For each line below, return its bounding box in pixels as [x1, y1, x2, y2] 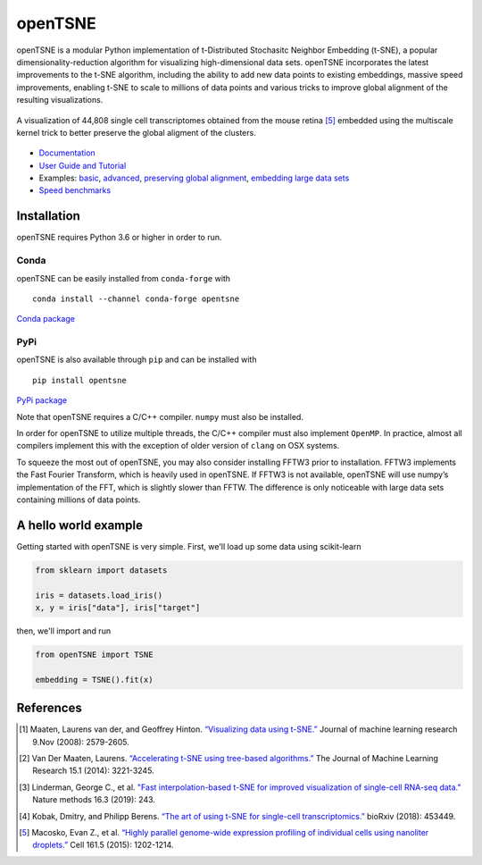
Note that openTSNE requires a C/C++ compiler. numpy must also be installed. [16, 411, 303, 422]
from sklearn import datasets [35, 565, 168, 575]
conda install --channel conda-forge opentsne [32, 293, 240, 304]
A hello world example [16, 517, 143, 533]
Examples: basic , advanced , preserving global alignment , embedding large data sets [38, 172, 350, 183]
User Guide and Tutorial [38, 160, 127, 171]
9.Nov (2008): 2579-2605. [32, 736, 129, 747]
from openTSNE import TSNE [35, 649, 154, 659]
